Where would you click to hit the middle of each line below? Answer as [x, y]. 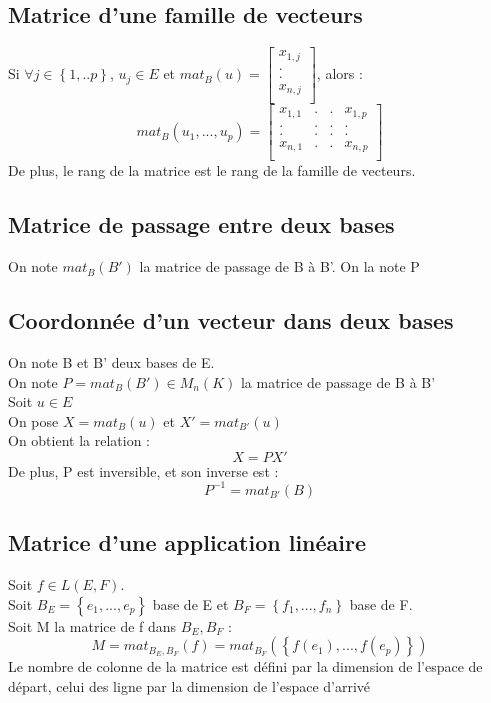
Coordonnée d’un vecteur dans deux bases [231, 320]
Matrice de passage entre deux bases [201, 224]
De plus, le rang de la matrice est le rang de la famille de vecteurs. [212, 170]
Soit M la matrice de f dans [92, 625]
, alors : [339, 73]
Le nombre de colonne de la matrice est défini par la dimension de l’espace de [245, 666]
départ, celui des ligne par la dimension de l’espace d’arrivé [189, 685]
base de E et [190, 603]
